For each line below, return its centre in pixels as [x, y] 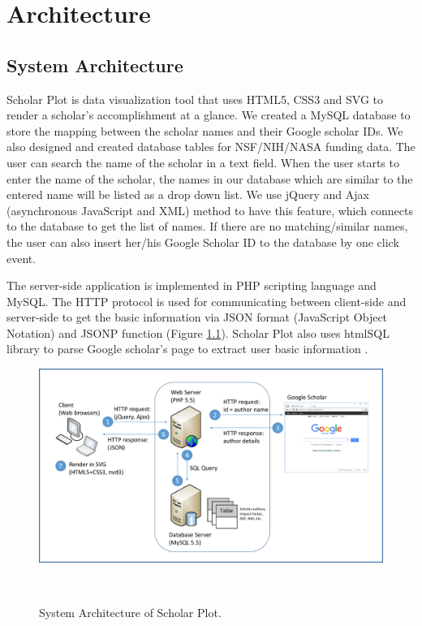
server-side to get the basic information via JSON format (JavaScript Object [197, 317]
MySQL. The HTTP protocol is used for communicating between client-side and [207, 301]
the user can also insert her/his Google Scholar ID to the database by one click [203, 242]
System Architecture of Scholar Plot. [130, 612]
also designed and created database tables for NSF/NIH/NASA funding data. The [211, 147]
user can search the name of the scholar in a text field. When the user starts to [203, 162]
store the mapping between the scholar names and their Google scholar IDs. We [205, 130]
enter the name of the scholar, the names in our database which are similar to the [210, 178]
